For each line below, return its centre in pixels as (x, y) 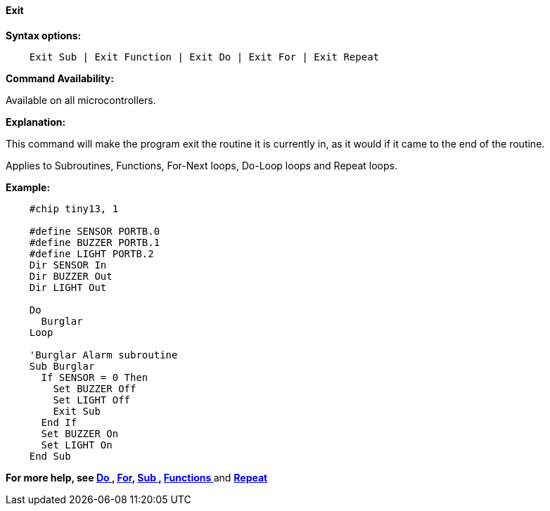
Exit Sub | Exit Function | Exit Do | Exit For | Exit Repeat (204, 57)
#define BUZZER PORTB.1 (95, 242)
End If (59, 422)
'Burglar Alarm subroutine (103, 355)
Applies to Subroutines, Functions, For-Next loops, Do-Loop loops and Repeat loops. (202, 165)
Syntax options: (44, 35)
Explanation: (36, 122)
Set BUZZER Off (95, 388)
